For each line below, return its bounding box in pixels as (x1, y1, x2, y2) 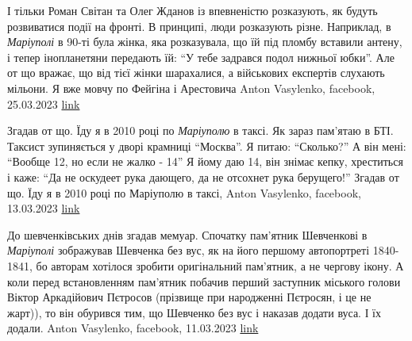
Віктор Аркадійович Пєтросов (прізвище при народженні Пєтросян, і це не (7, 289, 372, 305)
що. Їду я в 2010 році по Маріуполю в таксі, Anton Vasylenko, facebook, (7, 184, 361, 201)
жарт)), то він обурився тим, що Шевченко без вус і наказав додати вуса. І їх (7, 304, 381, 320)
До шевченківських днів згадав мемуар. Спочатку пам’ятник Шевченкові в (7, 226, 368, 243)
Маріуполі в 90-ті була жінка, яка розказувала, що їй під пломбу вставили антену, (7, 33, 402, 50)
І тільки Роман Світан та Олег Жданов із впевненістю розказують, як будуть (7, 2, 378, 18)
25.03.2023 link (7, 95, 80, 112)
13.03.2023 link (7, 200, 80, 216)
